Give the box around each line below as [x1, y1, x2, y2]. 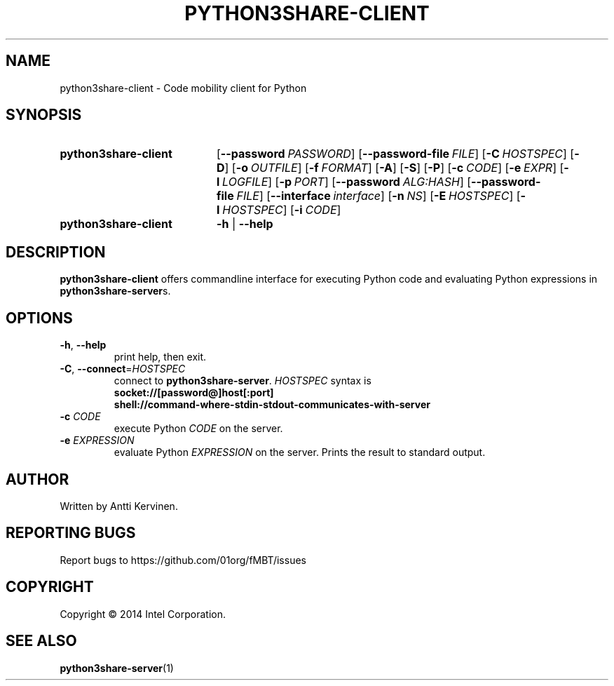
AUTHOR [6, 470, 69, 488]
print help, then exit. [114, 351, 207, 363]
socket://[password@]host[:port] [114, 386, 274, 399]
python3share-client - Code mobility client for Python [60, 81, 307, 94]
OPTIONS [6, 309, 73, 327]
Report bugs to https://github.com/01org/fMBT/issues [60, 553, 306, 566]
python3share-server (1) [60, 661, 174, 674]
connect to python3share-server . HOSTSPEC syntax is [114, 375, 371, 387]
